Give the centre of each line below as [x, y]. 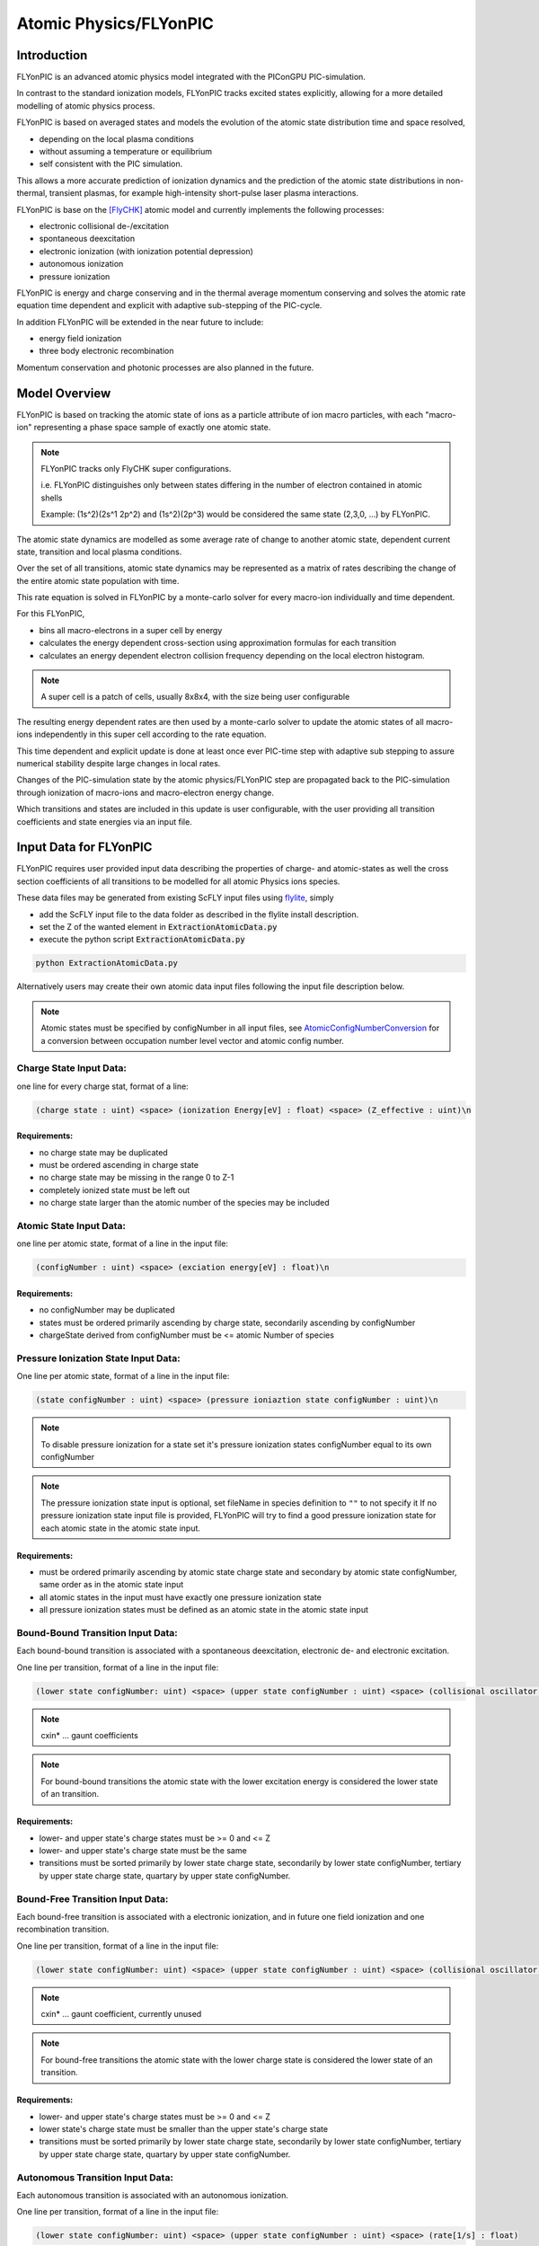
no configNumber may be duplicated [107, 1310]
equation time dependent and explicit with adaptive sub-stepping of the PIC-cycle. [169, 305]
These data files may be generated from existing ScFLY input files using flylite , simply [175, 898]
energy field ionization [80, 339]
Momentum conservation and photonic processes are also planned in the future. [165, 367]
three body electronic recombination [106, 351]
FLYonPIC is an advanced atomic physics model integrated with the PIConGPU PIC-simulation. [191, 77]
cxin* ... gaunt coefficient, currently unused [121, 2014]
